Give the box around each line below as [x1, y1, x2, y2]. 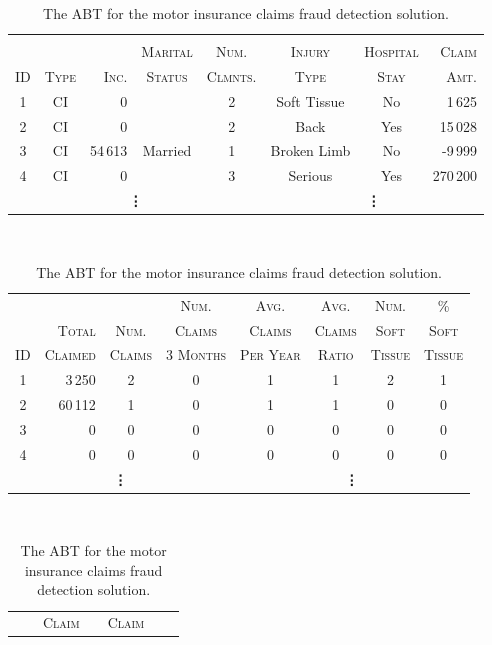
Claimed [44, 344, 96, 365]
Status [146, 65, 188, 86]
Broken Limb [270, 140, 351, 161]
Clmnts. [206, 65, 257, 86]
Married [142, 140, 192, 161]
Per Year [240, 344, 301, 365]
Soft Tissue [276, 90, 345, 111]
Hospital [364, 41, 419, 62]
